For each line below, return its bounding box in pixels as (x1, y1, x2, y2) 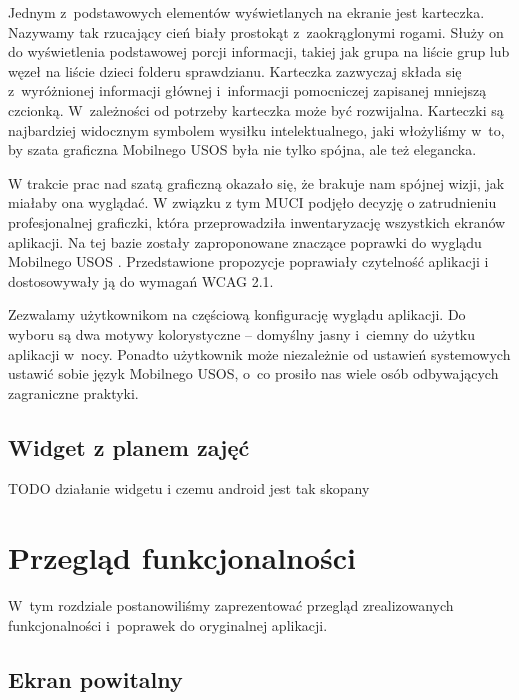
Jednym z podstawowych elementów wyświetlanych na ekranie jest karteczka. (8, 2, 485, 22)
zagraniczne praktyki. (8, 382, 139, 403)
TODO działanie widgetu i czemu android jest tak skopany (8, 478, 370, 499)
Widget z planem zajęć (8, 431, 250, 462)
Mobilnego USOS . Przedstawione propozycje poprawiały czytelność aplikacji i (8, 251, 489, 272)
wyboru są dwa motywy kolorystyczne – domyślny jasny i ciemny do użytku (8, 323, 476, 344)
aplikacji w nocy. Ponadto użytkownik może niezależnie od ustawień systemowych (8, 343, 511, 364)
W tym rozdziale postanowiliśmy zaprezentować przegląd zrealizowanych (8, 595, 454, 616)
